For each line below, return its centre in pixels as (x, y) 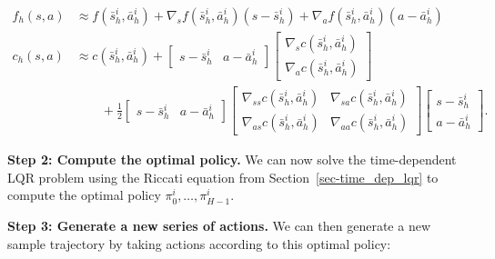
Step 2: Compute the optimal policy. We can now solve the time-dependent (232, 159)
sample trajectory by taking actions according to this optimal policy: (199, 243)
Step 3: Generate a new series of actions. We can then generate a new (219, 225)
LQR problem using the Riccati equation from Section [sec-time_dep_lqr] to (223, 177)
